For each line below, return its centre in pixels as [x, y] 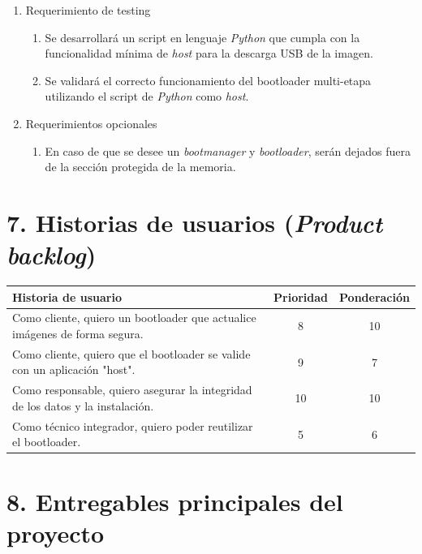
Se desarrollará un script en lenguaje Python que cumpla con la [202, 37]
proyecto [56, 533]
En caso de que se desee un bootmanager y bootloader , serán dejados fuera [228, 150]
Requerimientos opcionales [91, 123]
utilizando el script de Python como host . [147, 96]
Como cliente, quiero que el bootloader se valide [131, 353]
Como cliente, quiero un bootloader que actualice [134, 318]
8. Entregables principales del [175, 501]
